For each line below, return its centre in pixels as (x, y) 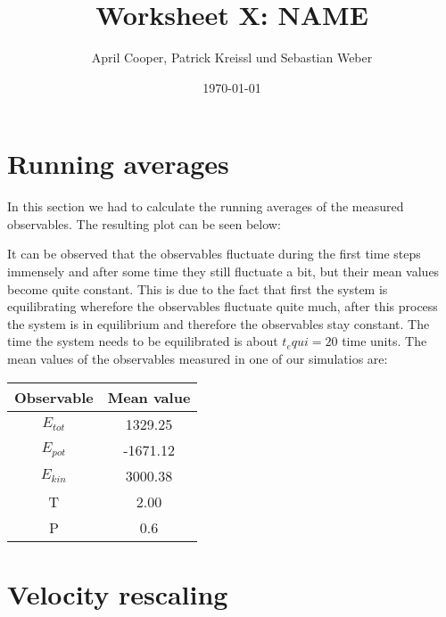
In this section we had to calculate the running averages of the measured (206, 206)
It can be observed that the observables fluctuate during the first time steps (214, 254)
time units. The (384, 341)
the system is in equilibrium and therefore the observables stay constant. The (219, 323)
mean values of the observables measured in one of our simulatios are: (198, 358)
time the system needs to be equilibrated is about (143, 341)
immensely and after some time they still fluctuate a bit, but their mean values (223, 271)
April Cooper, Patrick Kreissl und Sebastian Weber (232, 58)
